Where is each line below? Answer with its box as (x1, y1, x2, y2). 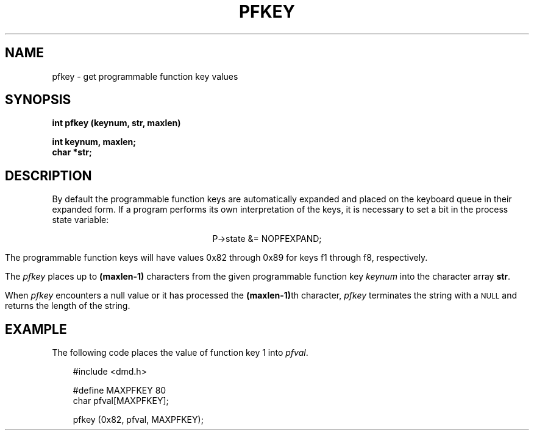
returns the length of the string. (5, 300, 130, 311)
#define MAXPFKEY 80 (73, 385, 166, 396)
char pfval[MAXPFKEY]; (73, 395, 169, 406)
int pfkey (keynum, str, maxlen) (52, 118, 181, 129)
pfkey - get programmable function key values (52, 71, 238, 82)
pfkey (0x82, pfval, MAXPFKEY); (73, 414, 204, 425)
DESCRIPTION (5, 168, 92, 183)
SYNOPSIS (5, 92, 71, 108)
